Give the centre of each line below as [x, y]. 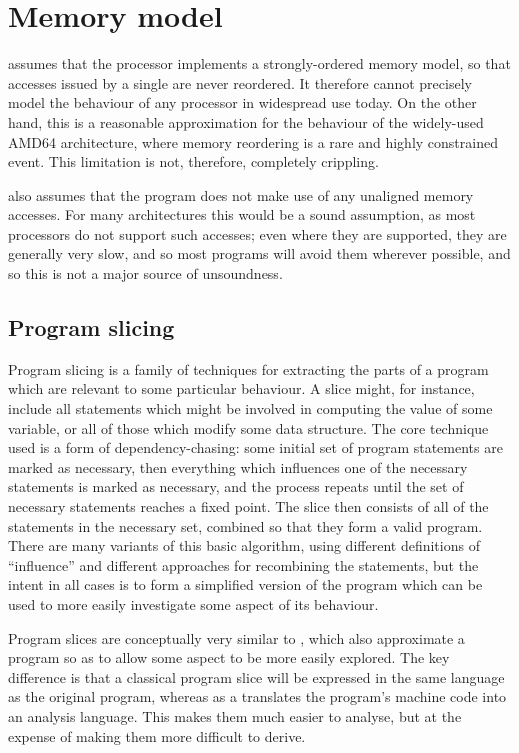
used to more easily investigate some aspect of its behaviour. [193, 603]
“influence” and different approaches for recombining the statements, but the [243, 564]
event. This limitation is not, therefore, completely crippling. [193, 161]
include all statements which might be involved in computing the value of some [250, 408]
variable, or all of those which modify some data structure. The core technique [248, 427]
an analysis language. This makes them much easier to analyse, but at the [235, 715]
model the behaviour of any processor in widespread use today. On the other [242, 102]
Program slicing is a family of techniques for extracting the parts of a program [248, 368]
